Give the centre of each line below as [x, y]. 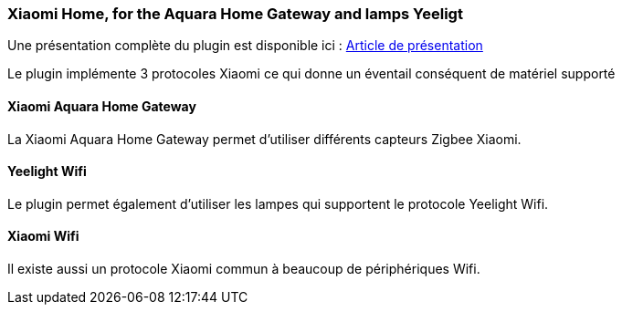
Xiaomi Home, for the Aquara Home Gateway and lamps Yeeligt [235, 14]
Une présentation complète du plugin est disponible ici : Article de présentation [245, 46]
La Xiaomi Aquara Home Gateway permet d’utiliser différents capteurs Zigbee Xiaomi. [264, 139]
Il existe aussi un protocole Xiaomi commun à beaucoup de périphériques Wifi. [244, 269]
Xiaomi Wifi [43, 236]
